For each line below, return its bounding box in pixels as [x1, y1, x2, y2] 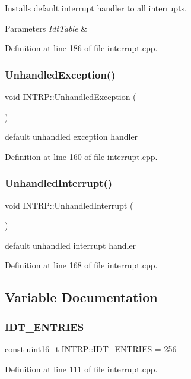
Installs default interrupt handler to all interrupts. [5, 2, 187, 14]
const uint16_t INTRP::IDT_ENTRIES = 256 [5, 342, 177, 355]
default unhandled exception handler [5, 130, 138, 143]
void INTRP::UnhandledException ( [5, 90, 136, 102]
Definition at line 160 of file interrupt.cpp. [5, 150, 158, 162]
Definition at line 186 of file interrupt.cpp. [5, 42, 158, 54]
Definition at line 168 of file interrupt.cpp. [5, 259, 158, 271]
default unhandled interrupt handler [5, 239, 136, 251]
